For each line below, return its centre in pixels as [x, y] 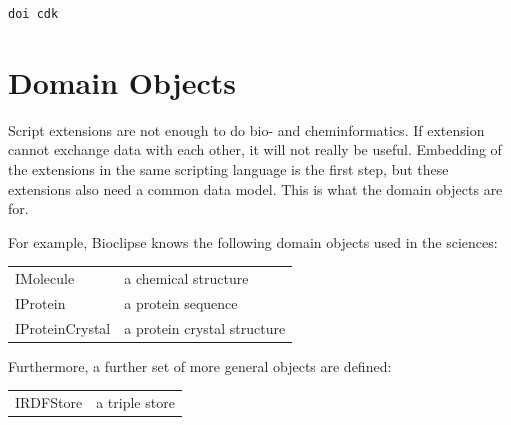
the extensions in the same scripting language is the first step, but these [228, 168]
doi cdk [33, 14]
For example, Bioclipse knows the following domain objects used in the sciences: [253, 241]
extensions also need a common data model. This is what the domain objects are [255, 188]
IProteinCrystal [63, 327]
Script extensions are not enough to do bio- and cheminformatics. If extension [246, 129]
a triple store [135, 402]
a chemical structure [186, 278]
